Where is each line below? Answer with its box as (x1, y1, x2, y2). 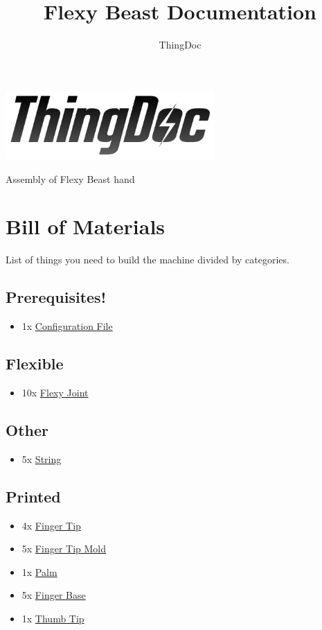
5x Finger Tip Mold (21, 541, 107, 556)
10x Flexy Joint (21, 385, 89, 400)
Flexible (6, 353, 64, 374)
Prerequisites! (6, 286, 106, 308)
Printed (6, 485, 61, 507)
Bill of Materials (6, 212, 166, 240)
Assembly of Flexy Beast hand (6, 171, 135, 186)
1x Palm (21, 564, 57, 579)
